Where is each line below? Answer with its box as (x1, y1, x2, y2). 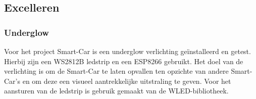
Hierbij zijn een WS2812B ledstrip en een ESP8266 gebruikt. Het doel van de (4, 56, 243, 66)
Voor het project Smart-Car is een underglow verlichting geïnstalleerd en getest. (4, 46, 251, 56)
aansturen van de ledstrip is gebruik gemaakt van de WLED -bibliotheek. (4, 85, 229, 96)
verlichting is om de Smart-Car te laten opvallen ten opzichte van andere (4, 66, 229, 76)
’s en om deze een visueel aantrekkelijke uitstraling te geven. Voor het (15, 75, 231, 86)
